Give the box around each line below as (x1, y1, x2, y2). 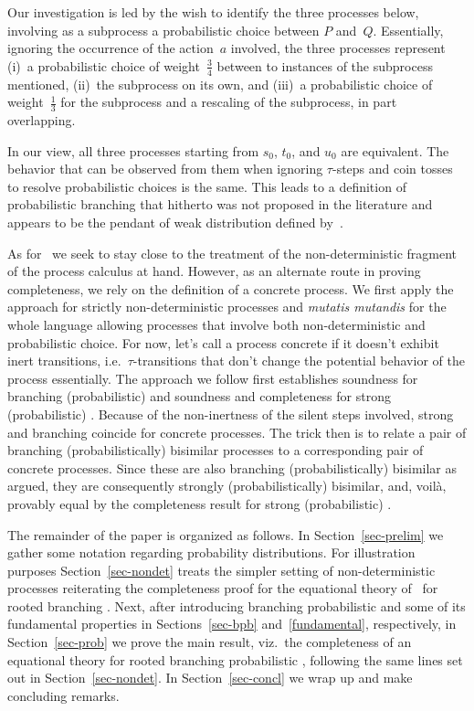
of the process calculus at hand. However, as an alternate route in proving (7, 261, 421, 281)
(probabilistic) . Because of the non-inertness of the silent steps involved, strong (7, 404, 454, 423)
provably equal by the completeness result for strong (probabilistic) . (7, 493, 392, 513)
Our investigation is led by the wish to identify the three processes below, (7, 3, 419, 21)
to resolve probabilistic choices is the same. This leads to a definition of (7, 176, 406, 196)
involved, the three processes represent (230, 38, 446, 58)
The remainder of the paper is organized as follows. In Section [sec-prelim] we (7, 525, 444, 544)
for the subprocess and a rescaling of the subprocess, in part (60, 92, 397, 111)
